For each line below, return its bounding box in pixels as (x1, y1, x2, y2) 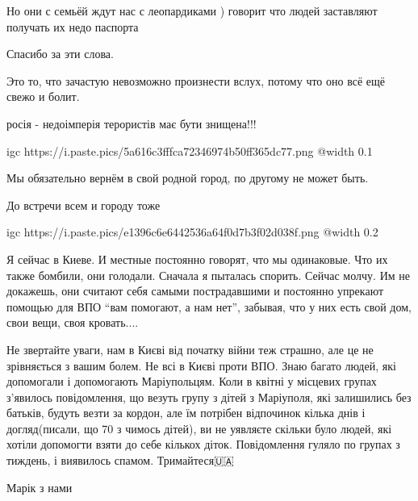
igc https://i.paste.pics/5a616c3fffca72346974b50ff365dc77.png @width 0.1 (6, 142, 373, 159)
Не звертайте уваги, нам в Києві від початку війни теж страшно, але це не (6, 340, 374, 357)
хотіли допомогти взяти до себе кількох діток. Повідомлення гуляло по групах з (6, 436, 400, 453)
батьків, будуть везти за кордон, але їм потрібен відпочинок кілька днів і (6, 404, 366, 421)
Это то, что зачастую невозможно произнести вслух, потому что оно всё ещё (6, 72, 386, 89)
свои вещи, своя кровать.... (6, 314, 139, 331)
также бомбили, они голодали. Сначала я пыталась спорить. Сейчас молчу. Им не (6, 266, 410, 283)
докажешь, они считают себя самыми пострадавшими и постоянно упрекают (6, 282, 384, 299)
